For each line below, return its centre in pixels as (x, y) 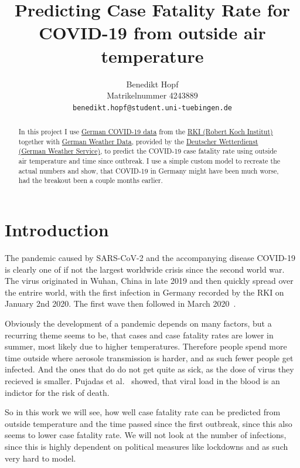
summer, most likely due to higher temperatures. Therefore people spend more (146, 346)
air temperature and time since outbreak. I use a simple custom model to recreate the (149, 161)
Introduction (57, 230)
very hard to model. (40, 458)
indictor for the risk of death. (57, 392)
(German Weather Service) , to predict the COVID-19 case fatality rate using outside (148, 151)
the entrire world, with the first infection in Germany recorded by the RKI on (144, 292)
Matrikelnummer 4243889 (152, 95)
